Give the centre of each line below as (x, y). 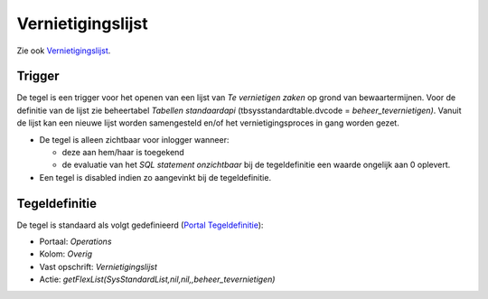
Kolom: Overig (66, 254)
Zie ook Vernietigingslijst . (64, 51)
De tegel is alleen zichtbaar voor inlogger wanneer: (134, 139)
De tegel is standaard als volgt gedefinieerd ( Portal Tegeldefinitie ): (140, 225)
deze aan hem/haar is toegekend (123, 153)
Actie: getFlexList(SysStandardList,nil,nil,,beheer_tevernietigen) (157, 279)
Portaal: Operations (75, 242)
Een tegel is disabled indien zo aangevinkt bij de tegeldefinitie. (155, 177)
